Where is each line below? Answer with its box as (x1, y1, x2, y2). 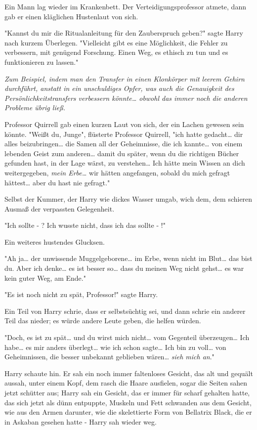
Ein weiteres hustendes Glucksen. (4, 236, 105, 247)
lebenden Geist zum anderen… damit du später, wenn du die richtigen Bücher (4, 148, 239, 158)
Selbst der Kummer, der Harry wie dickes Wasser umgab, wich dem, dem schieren (4, 194, 253, 204)
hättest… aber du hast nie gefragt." (4, 177, 110, 187)
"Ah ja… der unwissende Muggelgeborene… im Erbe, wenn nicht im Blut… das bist (4, 253, 253, 263)
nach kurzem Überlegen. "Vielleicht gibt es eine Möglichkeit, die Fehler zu (4, 37, 228, 47)
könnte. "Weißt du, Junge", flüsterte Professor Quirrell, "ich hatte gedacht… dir (4, 129, 243, 139)
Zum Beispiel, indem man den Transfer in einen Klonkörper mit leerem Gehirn (4, 73, 245, 84)
